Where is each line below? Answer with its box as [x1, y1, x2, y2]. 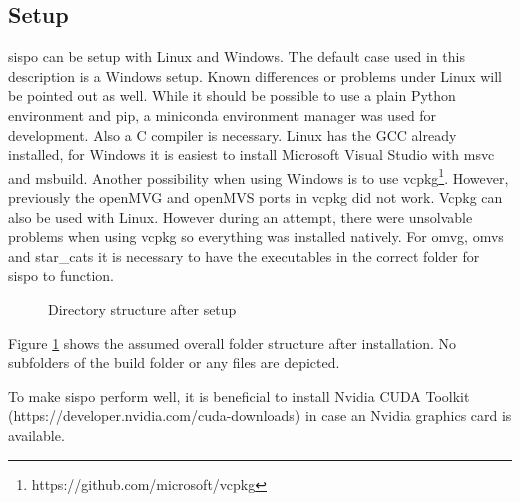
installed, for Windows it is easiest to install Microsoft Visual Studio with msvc [8, 144, 495, 165]
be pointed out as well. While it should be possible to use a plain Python [8, 85, 456, 106]
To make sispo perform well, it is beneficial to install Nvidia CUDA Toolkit [8, 385, 470, 406]
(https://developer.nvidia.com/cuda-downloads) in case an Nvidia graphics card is [8, 405, 512, 426]
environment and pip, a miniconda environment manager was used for [8, 104, 437, 125]
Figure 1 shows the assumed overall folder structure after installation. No [8, 332, 457, 353]
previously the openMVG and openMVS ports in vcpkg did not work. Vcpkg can [8, 187, 503, 208]
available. [8, 424, 65, 445]
